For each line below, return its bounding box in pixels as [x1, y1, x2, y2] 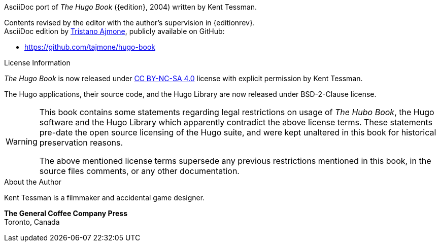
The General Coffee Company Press [4, 209, 128, 218]
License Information [4, 58, 71, 67]
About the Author [4, 178, 61, 186]
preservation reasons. [39, 137, 123, 148]
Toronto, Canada [4, 218, 60, 226]
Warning [6, 136, 38, 147]
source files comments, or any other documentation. [39, 166, 240, 176]
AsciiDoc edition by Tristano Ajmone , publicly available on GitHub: [4, 27, 225, 36]
